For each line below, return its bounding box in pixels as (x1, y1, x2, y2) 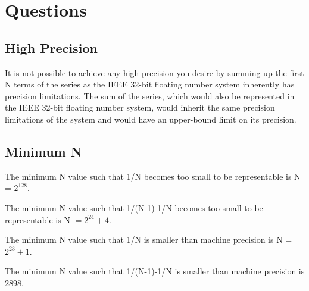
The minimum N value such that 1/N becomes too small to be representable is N (5, 170, 301, 182)
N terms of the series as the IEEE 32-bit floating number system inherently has (5, 78, 295, 90)
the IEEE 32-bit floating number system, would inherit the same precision (5, 101, 275, 114)
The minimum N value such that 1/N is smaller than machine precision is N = (5, 233, 292, 246)
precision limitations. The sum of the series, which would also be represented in (5, 89, 295, 102)
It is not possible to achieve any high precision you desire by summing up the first (5, 66, 304, 79)
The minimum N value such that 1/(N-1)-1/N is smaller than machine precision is (5, 265, 305, 277)
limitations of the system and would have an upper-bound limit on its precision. (5, 112, 296, 125)
